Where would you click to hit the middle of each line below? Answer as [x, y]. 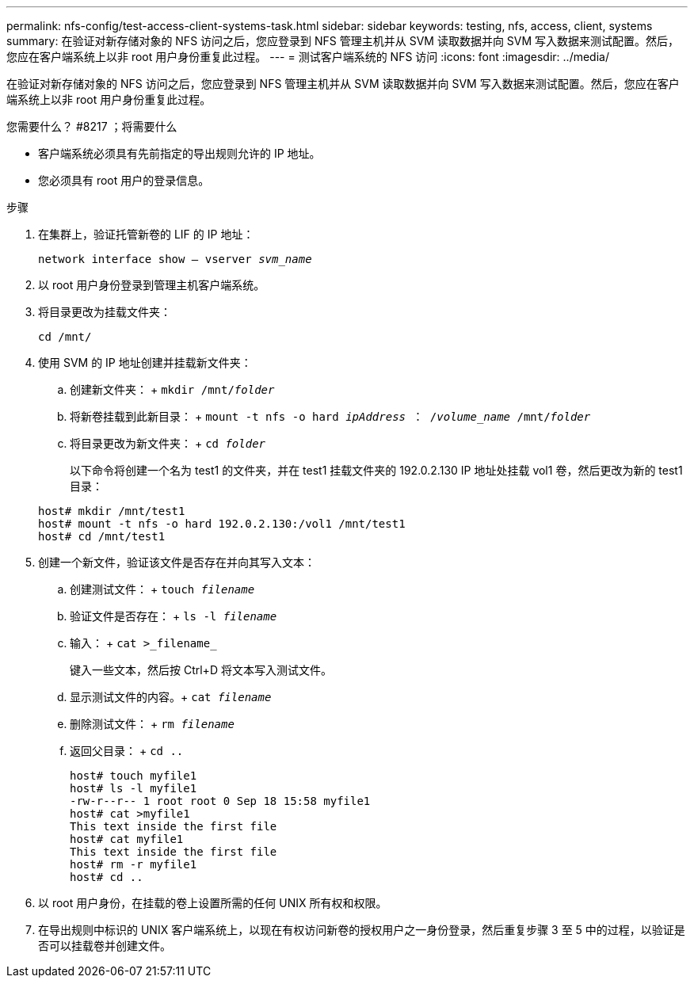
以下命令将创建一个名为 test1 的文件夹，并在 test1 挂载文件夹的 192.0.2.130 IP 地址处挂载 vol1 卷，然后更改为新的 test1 [376, 470]
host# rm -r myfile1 [133, 864]
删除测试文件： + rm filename [152, 724]
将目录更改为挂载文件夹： [105, 312]
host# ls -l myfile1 [133, 788]
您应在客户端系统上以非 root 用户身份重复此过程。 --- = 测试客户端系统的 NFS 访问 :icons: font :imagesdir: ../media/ [308, 57]
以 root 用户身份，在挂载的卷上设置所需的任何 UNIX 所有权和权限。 [213, 903]
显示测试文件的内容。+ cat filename [171, 697]
